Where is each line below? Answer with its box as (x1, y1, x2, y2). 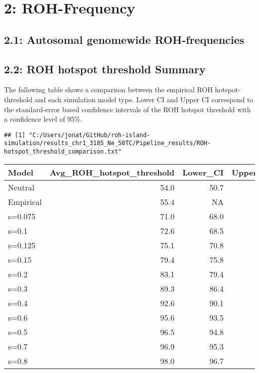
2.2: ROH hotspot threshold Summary (4, 61, 206, 76)
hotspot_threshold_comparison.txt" (4, 148, 122, 156)
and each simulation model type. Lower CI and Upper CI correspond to (34, 94, 254, 104)
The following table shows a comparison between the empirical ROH (4, 84, 213, 95)
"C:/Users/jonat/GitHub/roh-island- (29, 131, 150, 139)
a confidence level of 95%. (4, 114, 82, 124)
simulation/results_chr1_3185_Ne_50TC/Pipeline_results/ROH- (4, 140, 211, 147)
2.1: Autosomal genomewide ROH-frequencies (4, 31, 245, 47)
